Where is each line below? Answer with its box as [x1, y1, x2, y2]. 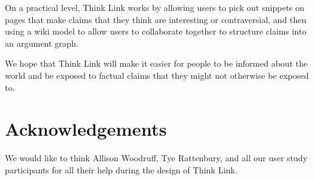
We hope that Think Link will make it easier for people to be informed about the [5, 57, 308, 70]
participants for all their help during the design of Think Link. [5, 163, 237, 176]
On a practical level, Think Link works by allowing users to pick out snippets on [5, 1, 305, 13]
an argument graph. [5, 36, 79, 49]
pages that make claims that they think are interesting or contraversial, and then [5, 13, 307, 25]
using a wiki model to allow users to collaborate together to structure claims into [5, 25, 307, 38]
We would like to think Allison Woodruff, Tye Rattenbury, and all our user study [5, 152, 308, 164]
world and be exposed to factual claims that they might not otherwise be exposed [5, 68, 309, 81]
